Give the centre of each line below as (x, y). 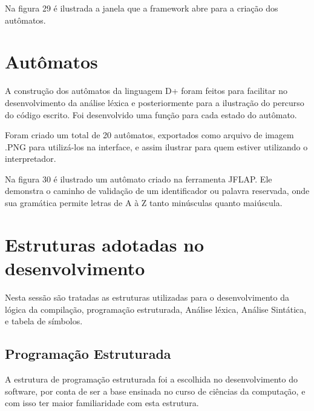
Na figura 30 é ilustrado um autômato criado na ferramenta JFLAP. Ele (139, 179)
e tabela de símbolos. (44, 321)
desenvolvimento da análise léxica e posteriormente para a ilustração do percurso (155, 102)
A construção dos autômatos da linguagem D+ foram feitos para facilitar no (146, 91)
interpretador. (31, 159)
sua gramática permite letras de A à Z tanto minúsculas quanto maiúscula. (144, 203)
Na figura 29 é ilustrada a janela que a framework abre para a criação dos (142, 8)
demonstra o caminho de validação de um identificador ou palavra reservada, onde (157, 191)
